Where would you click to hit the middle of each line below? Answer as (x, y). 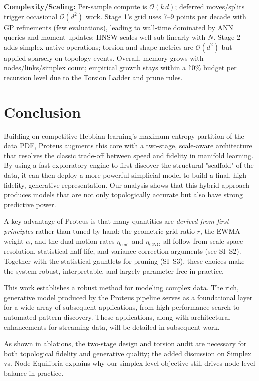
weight (14, 240)
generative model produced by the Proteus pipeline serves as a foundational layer (128, 297)
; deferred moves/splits (210, 6)
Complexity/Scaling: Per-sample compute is (76, 6)
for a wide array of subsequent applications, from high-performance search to (122, 307)
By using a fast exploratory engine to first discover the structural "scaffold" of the (129, 165)
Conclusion (43, 112)
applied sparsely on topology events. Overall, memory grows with (104, 58)
